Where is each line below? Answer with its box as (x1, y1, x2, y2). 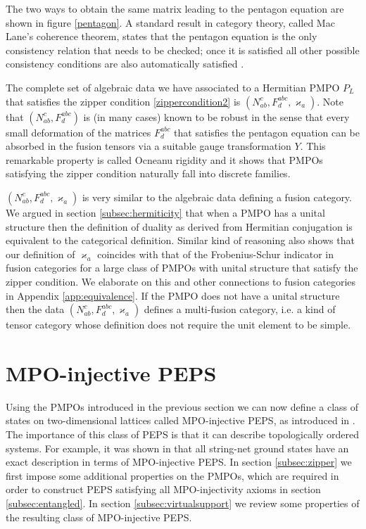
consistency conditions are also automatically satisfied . (6, 56, 244, 71)
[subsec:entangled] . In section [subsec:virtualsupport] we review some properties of (6, 495, 360, 510)
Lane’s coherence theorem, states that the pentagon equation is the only (6, 29, 317, 44)
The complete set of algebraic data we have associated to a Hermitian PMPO (6, 79, 340, 94)
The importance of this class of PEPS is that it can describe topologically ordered (6, 427, 360, 441)
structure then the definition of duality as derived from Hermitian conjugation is (6, 219, 353, 234)
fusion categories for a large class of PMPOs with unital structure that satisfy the (6, 260, 358, 275)
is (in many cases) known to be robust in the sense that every (83, 109, 350, 124)
